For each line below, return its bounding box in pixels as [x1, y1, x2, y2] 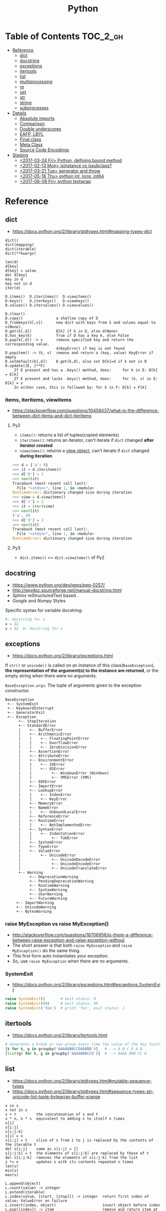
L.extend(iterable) [5, 1189, 45, 1195]
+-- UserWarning [29, 892, 63, 897]
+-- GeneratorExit [7, 710, 45, 715]
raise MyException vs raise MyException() [5, 920, 109, 927]
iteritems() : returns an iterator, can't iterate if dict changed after [19, 437, 154, 443]
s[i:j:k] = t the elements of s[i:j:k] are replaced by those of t [5, 1151, 149, 1156]
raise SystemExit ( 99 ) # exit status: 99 [5, 1001, 98, 1006]
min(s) [5, 1168, 19, 1173]
